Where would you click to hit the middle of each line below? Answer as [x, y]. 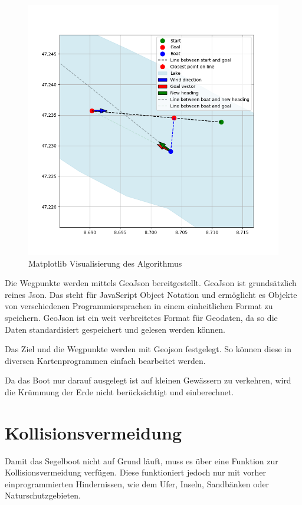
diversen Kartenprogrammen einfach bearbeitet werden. [105, 360]
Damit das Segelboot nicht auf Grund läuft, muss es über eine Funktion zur [142, 460]
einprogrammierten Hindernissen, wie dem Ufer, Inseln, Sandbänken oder [137, 483]
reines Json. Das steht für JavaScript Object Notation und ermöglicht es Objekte [151, 294]
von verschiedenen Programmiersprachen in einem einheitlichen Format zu [139, 306]
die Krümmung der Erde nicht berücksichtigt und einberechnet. [119, 391]
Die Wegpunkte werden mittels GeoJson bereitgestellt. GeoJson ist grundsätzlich [151, 283]
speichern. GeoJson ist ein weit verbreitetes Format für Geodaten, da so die [141, 317]
